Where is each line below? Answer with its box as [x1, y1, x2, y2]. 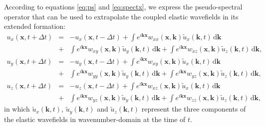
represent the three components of [141, 104, 246, 114]
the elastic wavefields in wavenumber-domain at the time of [4, 114, 186, 124]
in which [4, 104, 30, 114]
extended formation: [4, 21, 65, 31]
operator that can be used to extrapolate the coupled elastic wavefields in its [4, 11, 239, 21]
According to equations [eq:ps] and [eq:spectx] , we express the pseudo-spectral [4, 1, 243, 11]
